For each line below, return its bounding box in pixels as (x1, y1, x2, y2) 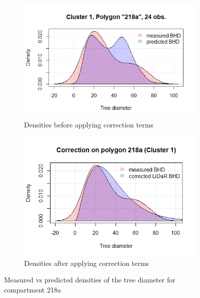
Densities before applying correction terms (24, 119, 153, 129)
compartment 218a (4, 284, 61, 294)
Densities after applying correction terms (24, 257, 149, 268)
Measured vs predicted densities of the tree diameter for (4, 274, 175, 285)
